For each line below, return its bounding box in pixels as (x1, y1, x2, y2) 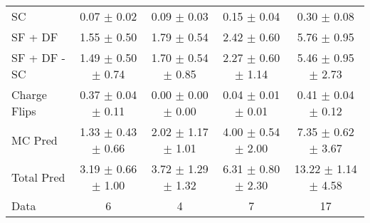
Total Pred (11, 168, 65, 185)
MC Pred (11, 131, 58, 148)
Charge (11, 86, 47, 103)
